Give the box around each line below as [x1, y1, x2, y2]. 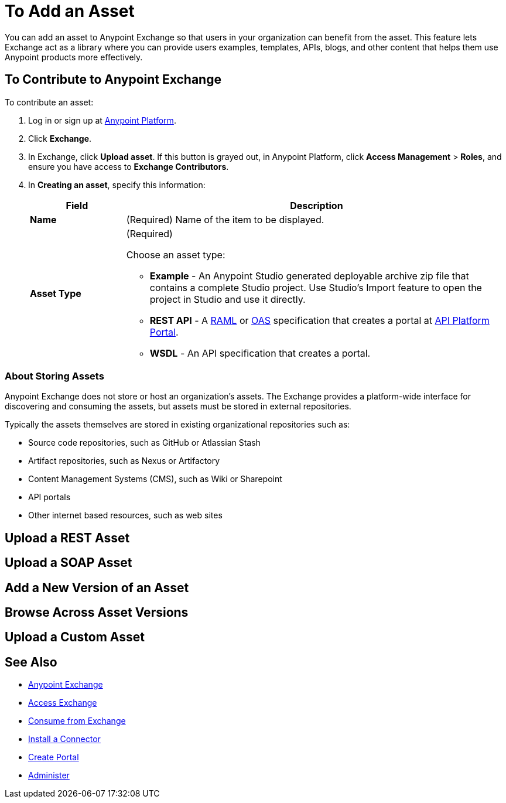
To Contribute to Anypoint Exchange [5, 72, 221, 87]
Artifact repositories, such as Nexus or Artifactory [28, 456, 220, 466]
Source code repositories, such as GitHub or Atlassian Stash [28, 438, 261, 448]
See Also [5, 654, 57, 669]
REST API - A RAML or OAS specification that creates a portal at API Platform [149, 314, 490, 326]
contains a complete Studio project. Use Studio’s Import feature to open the [149, 281, 482, 293]
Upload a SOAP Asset [5, 555, 132, 570]
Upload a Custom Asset [5, 630, 145, 645]
